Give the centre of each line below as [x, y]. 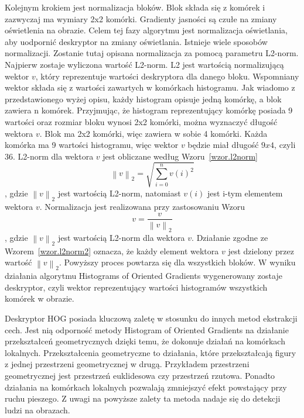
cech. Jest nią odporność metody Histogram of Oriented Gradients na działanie [147, 329]
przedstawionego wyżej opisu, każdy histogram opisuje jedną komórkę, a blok [143, 99]
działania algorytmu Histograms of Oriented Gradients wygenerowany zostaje [144, 276]
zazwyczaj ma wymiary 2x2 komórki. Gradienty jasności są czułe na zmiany [141, 18]
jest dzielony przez [261, 251]
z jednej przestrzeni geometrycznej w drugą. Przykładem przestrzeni [127, 364]
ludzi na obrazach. [37, 410]
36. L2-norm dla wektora [49, 156]
